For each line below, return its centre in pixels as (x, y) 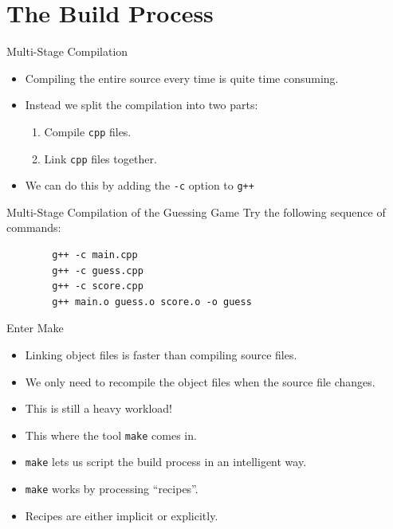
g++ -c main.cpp (95, 255)
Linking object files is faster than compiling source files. (161, 355)
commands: (34, 227)
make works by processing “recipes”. (112, 489)
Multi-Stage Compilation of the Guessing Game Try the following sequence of (196, 212)
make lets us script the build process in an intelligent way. (166, 462)
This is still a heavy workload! (99, 408)
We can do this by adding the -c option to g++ (140, 185)
